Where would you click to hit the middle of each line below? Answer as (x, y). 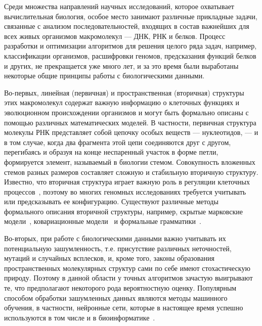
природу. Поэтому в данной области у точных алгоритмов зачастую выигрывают (128, 278)
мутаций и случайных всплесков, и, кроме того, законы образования (109, 258)
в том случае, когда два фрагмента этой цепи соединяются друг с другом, (118, 142)
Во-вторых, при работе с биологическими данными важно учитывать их (115, 238)
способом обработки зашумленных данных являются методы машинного (116, 297)
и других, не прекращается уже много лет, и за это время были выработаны (121, 65)
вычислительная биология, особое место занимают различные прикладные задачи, (131, 16)
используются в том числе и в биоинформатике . (80, 317)
